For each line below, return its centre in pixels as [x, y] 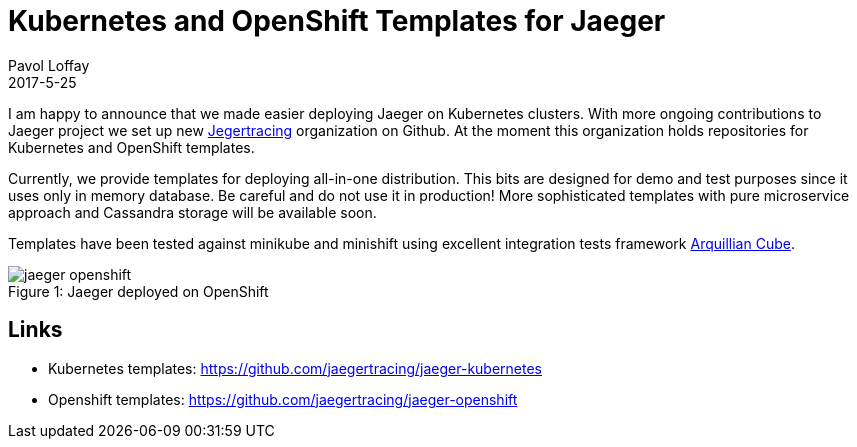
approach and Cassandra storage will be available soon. [192, 212]
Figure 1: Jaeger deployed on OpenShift [138, 291]
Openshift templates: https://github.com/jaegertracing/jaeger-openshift [283, 399]
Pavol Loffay [49, 65]
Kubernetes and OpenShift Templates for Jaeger [337, 21]
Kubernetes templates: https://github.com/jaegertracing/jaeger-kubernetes [295, 368]
